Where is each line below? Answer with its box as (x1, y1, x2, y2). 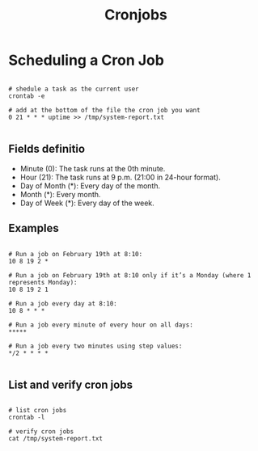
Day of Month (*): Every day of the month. (19, 180, 160, 191)
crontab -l (8, 414, 45, 422)
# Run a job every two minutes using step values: (8, 342, 183, 350)
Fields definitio (8, 142, 86, 156)
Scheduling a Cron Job (8, 51, 164, 70)
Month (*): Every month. (19, 189, 101, 199)
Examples (8, 221, 59, 235)
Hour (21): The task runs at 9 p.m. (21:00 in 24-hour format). (19, 172, 221, 182)
